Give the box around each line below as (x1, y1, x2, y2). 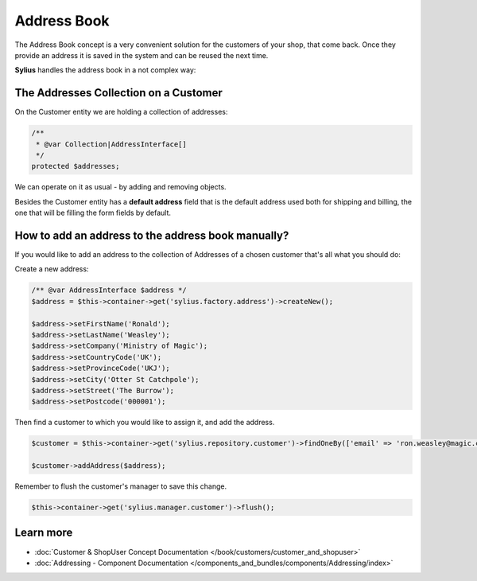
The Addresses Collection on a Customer (14, 86, 223, 99)
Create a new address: (14, 264, 89, 274)
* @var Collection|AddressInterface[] (36, 139, 187, 149)
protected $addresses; (31, 162, 120, 171)
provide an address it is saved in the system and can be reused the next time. (14, 50, 269, 60)
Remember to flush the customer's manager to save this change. (14, 482, 227, 491)
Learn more (14, 526, 73, 540)
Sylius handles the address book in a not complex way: (14, 65, 196, 75)
